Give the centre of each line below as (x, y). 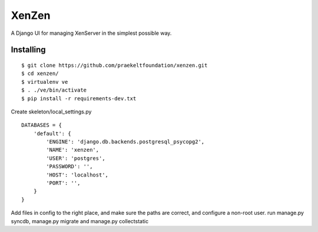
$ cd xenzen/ (40, 73)
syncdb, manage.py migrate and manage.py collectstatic (80, 221)
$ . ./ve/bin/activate (54, 90)
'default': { (52, 133)
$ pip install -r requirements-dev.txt (79, 98)
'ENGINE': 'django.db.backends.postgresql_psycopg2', (125, 142)
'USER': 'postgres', (76, 158)
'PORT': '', (63, 183)
